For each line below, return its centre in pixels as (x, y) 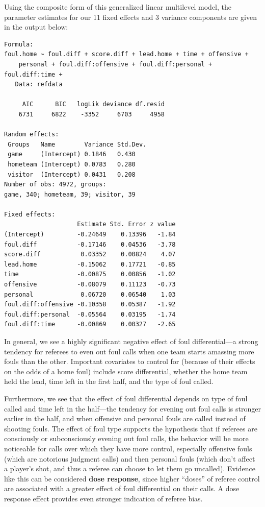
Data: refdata (39, 84)
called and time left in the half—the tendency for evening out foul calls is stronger (132, 408)
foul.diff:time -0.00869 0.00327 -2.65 (90, 324)
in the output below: (36, 27)
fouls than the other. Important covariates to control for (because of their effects (130, 361)
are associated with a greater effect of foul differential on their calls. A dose (122, 488)
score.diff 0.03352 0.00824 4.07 (90, 255)
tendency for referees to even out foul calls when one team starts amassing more (129, 351)
